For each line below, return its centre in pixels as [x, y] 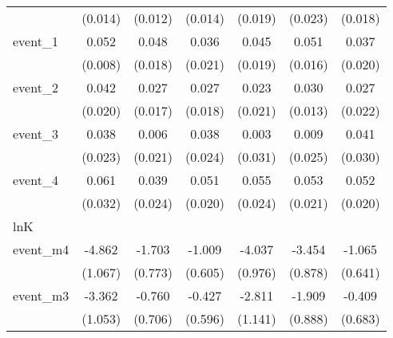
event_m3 [41, 295]
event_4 [36, 180]
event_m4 [41, 249]
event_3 [36, 134]
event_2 [36, 87]
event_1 [36, 41]
